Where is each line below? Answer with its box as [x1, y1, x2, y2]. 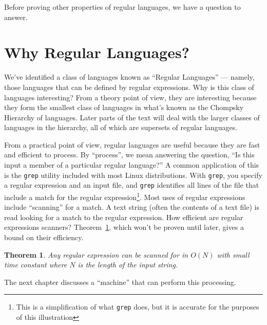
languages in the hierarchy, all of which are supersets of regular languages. [4, 122, 238, 133]
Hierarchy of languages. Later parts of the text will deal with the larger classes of [4, 112, 260, 122]
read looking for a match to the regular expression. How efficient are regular [4, 211, 243, 222]
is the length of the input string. [78, 259, 178, 270]
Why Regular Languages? [4, 42, 189, 63]
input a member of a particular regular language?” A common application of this [4, 159, 259, 170]
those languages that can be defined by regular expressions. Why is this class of [4, 81, 254, 92]
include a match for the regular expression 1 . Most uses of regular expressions [4, 190, 245, 202]
